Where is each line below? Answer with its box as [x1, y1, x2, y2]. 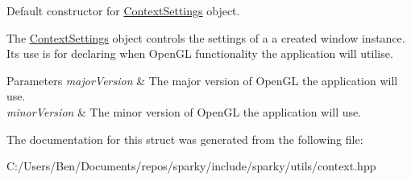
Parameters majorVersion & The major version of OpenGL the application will [6, 72, 398, 88]
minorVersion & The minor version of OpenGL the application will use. [6, 103, 362, 120]
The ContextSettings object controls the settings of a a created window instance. [6, 29, 405, 46]
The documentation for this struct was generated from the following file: [6, 130, 363, 147]
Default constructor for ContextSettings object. [6, 2, 240, 18]
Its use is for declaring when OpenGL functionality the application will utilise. [6, 45, 393, 62]
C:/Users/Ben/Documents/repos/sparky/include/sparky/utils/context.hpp [6, 157, 376, 174]
